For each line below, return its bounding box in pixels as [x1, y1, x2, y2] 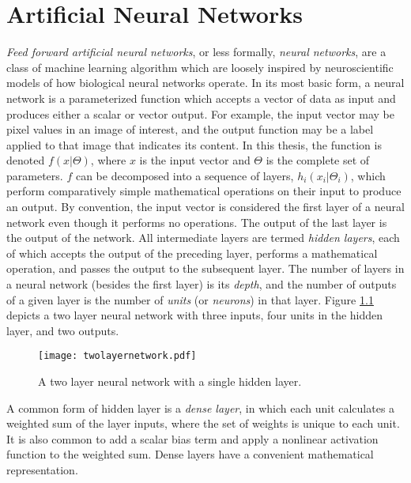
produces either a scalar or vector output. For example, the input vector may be [6, 105, 395, 122]
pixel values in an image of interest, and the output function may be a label [6, 121, 374, 138]
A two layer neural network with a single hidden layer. [38, 373, 302, 390]
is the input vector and [139, 152, 251, 168]
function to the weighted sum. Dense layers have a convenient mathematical [6, 446, 374, 462]
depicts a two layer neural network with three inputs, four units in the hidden [6, 307, 383, 323]
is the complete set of [266, 152, 370, 168]
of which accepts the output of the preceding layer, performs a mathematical [6, 244, 378, 261]
